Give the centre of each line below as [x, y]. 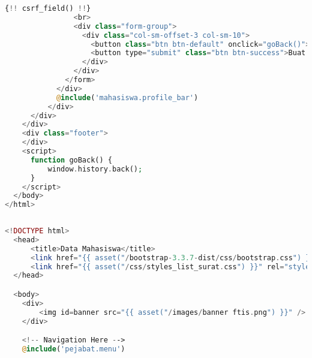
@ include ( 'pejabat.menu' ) [73, 349]
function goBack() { [71, 160]
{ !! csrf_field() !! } [48, 8]
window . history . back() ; [95, 169]
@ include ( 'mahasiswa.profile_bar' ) [127, 97]
